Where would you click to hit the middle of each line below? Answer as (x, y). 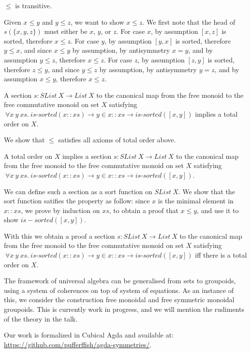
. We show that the (207, 191)
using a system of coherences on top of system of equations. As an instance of (119, 290)
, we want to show (97, 22)
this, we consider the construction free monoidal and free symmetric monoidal (119, 299)
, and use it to (218, 210)
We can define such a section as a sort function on (78, 191)
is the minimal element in (196, 201)
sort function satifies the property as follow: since (77, 201)
